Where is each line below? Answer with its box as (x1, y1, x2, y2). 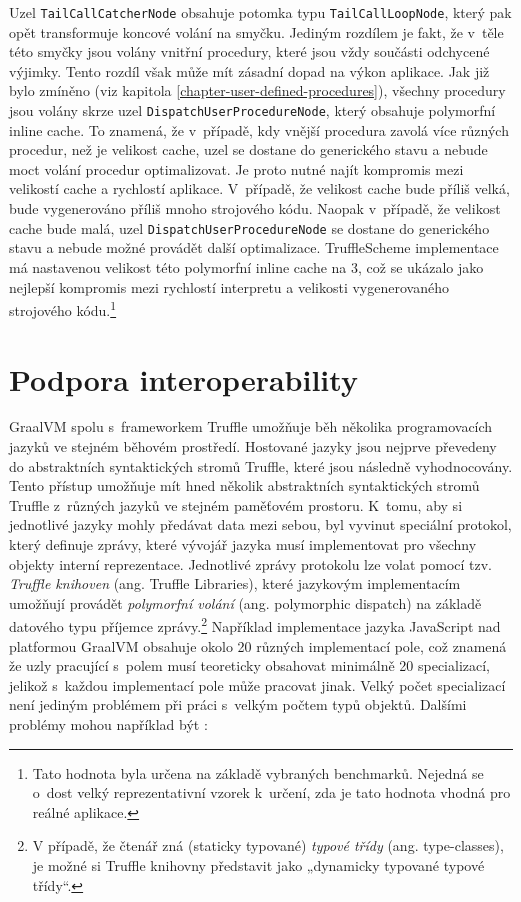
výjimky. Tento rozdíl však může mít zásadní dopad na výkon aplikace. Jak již (9, 60, 490, 81)
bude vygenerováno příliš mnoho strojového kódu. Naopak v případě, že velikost (9, 198, 501, 219)
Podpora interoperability (9, 358, 358, 399)
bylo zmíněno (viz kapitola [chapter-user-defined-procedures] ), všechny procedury (9, 80, 506, 101)
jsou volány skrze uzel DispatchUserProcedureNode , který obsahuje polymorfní (9, 100, 496, 121)
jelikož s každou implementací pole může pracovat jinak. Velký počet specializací (9, 674, 506, 695)
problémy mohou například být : (9, 714, 208, 735)
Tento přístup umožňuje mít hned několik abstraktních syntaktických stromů (9, 475, 480, 496)
